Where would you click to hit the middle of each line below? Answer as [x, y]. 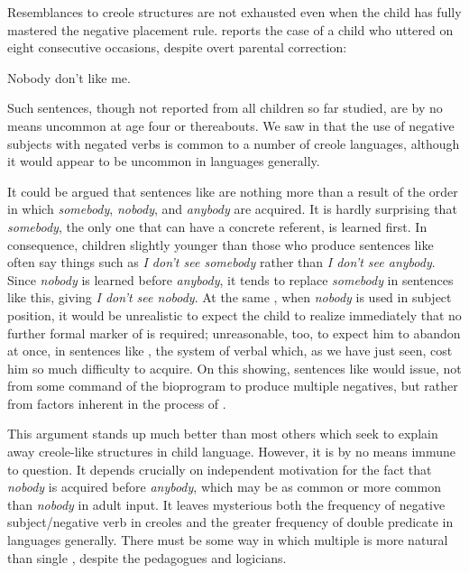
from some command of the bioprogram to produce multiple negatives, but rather [233, 386]
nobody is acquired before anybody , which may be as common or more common [224, 487]
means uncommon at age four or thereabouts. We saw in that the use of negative [231, 125]
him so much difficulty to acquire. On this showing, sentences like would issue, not [234, 368]
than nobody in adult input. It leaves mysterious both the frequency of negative [226, 504]
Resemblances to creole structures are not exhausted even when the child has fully [234, 12]
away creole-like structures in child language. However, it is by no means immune [232, 452]
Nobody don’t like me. [69, 77]
